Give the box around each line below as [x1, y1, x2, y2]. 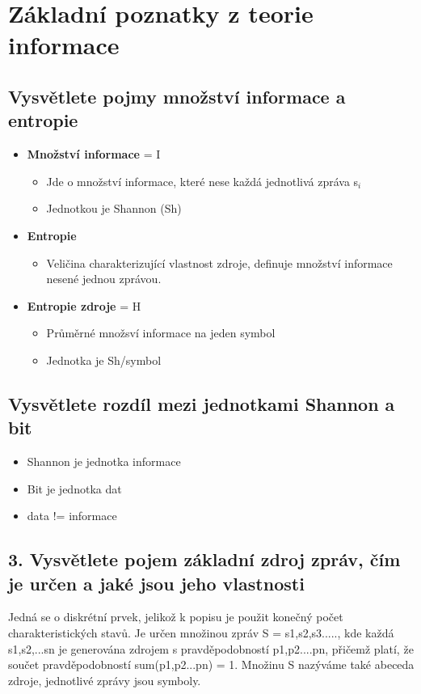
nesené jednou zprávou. [46, 270, 162, 287]
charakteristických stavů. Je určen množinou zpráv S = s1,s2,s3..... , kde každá [8, 624, 394, 641]
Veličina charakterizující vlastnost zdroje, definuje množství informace [46, 254, 393, 271]
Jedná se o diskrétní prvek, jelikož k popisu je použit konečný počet [8, 608, 343, 625]
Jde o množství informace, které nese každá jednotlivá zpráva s [46, 172, 359, 189]
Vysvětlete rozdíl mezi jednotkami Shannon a [8, 391, 395, 416]
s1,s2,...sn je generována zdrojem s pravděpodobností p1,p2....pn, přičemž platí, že [8, 640, 414, 657]
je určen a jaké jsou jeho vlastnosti [8, 570, 305, 595]
